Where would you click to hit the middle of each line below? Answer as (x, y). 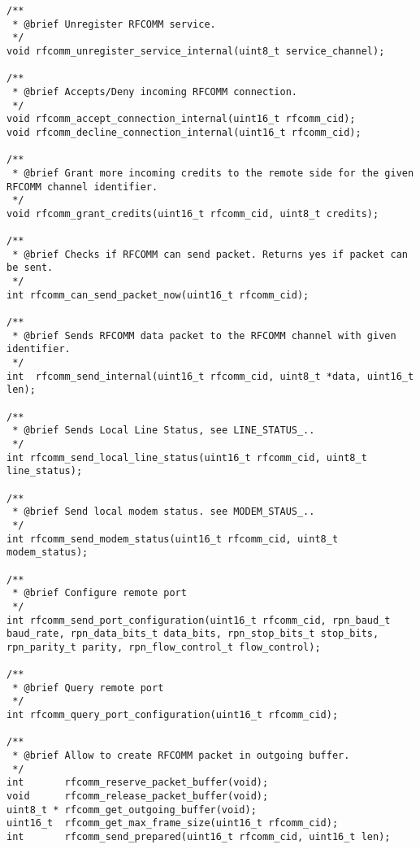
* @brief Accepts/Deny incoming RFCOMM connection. (155, 91)
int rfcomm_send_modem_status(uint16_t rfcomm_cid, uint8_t (173, 539)
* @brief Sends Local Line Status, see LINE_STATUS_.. (164, 431)
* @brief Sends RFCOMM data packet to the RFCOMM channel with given (204, 335)
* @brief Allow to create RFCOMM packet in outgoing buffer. (181, 756)
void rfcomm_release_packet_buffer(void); (138, 797)
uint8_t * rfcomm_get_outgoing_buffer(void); (132, 810)
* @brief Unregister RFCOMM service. (114, 24)
